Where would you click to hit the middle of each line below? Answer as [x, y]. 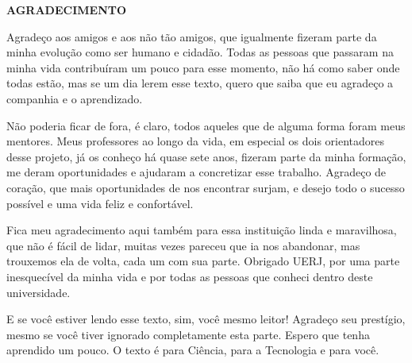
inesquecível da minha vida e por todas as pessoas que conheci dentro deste [190, 276]
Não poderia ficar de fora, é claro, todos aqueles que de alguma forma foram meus [206, 125]
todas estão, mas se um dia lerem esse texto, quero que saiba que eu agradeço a [200, 83]
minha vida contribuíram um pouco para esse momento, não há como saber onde [203, 67]
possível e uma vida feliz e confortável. [100, 203]
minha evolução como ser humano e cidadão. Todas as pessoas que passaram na [200, 52]
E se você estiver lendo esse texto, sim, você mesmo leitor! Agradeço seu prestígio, [206, 319]
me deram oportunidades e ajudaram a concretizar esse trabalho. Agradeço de [196, 172]
